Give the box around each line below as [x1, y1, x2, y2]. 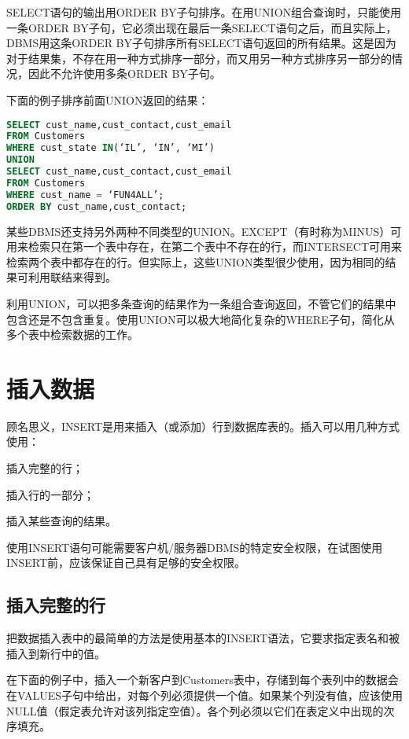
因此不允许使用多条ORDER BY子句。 [28, 65, 221, 82]
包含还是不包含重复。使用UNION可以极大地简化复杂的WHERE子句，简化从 [6, 311, 395, 327]
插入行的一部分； [6, 486, 94, 502]
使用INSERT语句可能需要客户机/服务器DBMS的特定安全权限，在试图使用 [6, 539, 383, 555]
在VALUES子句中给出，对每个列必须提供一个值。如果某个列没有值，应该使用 [6, 686, 403, 703]
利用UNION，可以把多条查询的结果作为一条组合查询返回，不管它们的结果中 [6, 295, 396, 311]
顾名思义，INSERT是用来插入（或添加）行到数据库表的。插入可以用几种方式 [6, 417, 400, 434]
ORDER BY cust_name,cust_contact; [6, 200, 187, 212]
